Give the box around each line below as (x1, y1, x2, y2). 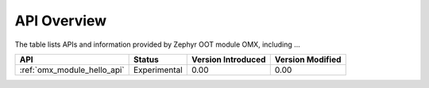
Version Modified (274, 54, 342, 65)
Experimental (133, 64, 183, 75)
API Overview (14, 12, 107, 29)
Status (133, 54, 159, 65)
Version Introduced (191, 54, 266, 65)
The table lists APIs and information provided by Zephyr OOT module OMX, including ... (14, 40, 301, 49)
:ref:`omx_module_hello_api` (19, 64, 125, 75)
